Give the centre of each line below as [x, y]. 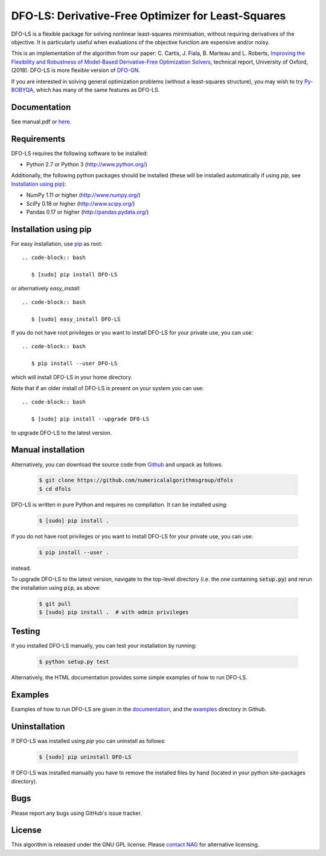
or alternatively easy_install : [46, 288]
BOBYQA [22, 90]
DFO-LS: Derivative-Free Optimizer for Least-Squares [149, 16]
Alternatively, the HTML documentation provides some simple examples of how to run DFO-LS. [129, 678]
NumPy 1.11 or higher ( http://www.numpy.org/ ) [84, 195]
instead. [21, 568]
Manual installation [48, 450]
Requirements [38, 139]
